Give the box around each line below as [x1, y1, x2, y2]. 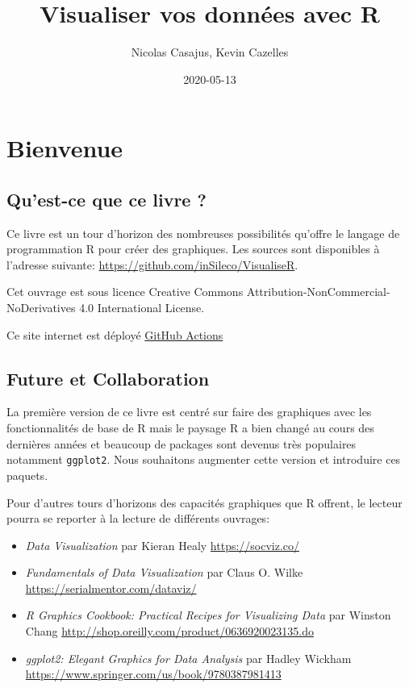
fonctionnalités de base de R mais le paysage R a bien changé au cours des [6, 419, 374, 436]
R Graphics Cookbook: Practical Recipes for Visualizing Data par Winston [25, 607, 391, 623]
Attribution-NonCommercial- [246, 283, 390, 300]
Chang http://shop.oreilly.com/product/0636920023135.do [25, 623, 315, 640]
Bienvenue [6, 131, 123, 165]
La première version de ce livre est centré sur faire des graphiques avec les [6, 403, 372, 420]
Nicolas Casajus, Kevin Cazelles [131, 44, 289, 60]
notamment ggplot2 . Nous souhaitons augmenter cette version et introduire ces [6, 451, 401, 468]
